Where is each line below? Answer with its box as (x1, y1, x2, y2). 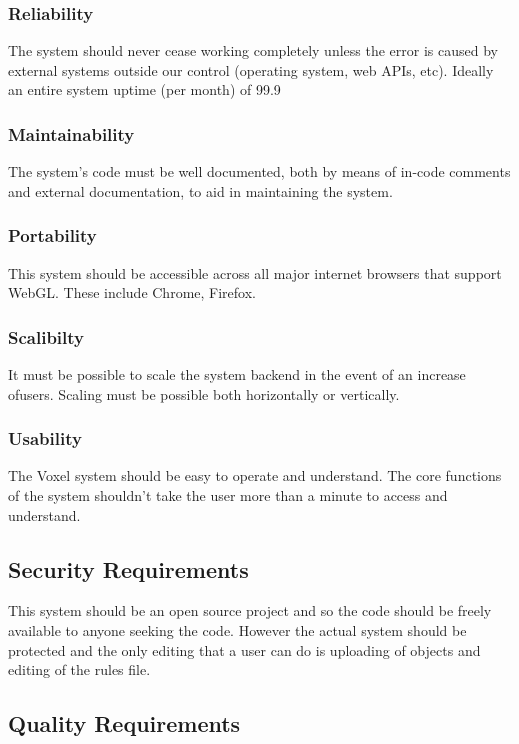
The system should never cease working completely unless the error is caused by (8, 40, 498, 61)
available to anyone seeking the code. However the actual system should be (8, 620, 467, 641)
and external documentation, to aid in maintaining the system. (8, 180, 393, 201)
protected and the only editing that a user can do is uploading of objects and (8, 639, 481, 660)
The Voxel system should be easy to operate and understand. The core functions (8, 465, 502, 486)
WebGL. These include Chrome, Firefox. (8, 282, 256, 303)
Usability (8, 426, 82, 451)
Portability (8, 223, 97, 248)
